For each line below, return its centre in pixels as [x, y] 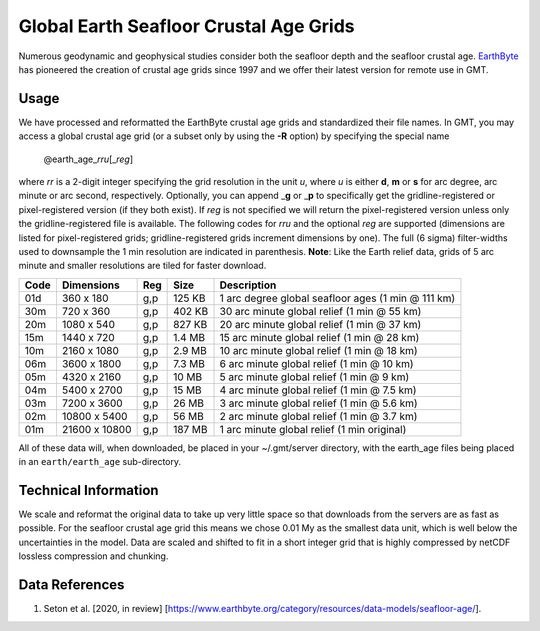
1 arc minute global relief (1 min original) [313, 429]
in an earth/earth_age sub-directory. [100, 462]
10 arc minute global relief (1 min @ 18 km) [319, 350]
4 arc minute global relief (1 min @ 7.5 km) [318, 390]
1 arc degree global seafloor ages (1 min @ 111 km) [337, 298]
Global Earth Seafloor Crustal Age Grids [186, 26]
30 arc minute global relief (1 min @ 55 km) [320, 311]
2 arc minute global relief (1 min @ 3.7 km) [318, 416]
